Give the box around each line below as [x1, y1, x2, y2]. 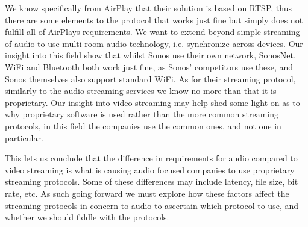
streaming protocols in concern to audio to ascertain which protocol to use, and [5, 199, 299, 211]
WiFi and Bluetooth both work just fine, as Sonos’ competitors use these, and [5, 60, 294, 73]
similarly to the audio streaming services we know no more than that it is [5, 84, 277, 97]
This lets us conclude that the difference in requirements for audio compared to [5, 152, 298, 164]
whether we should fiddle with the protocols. [5, 211, 169, 223]
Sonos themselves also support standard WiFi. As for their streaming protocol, [5, 72, 296, 85]
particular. [5, 131, 43, 144]
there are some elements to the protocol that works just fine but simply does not [5, 13, 303, 26]
